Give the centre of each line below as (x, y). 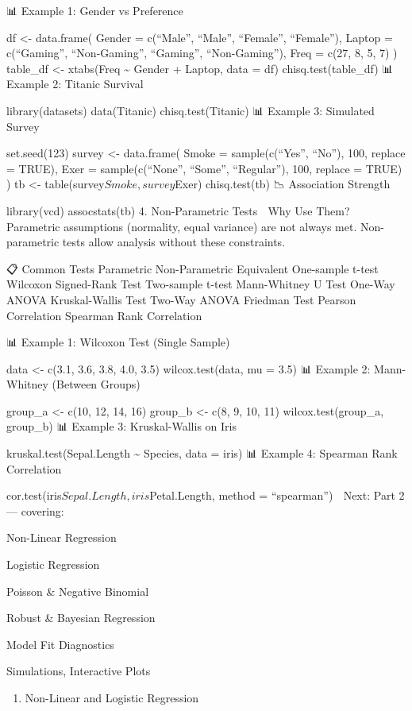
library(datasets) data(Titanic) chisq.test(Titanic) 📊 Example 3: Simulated (191, 110)
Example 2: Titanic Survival (75, 84)
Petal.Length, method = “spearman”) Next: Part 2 (277, 495)
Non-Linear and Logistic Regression (112, 697)
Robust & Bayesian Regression (81, 618)
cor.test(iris (34, 495)
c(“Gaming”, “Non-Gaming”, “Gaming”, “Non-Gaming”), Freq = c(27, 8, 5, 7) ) (202, 53)
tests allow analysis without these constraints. (174, 242)
